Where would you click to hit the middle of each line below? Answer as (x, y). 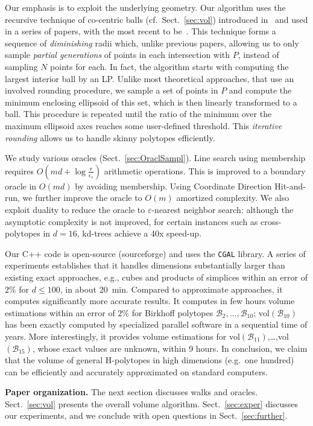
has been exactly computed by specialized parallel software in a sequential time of (156, 324)
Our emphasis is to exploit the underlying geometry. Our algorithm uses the (145, 7)
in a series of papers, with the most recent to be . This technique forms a (141, 31)
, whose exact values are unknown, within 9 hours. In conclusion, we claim (170, 348)
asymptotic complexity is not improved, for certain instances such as (131, 221)
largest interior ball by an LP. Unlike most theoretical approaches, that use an (150, 78)
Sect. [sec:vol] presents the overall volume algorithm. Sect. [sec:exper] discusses (152, 403)
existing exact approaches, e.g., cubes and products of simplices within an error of (156, 277)
